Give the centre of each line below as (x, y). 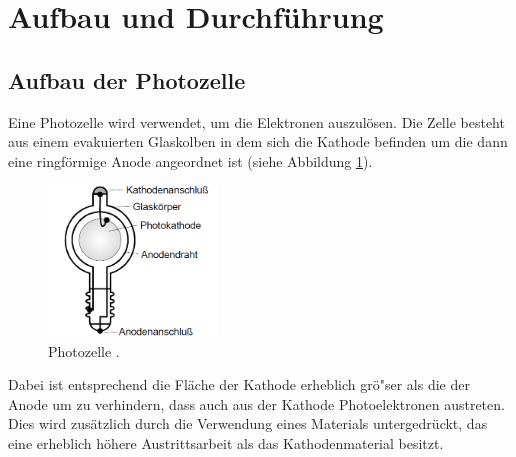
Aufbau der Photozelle (127, 79)
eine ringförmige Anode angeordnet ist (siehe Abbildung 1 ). (190, 160)
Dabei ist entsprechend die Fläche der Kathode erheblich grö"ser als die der (239, 384)
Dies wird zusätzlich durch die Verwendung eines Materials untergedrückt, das (248, 423)
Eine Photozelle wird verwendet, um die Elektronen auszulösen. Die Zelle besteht (256, 121)
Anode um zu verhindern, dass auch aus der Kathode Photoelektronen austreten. (256, 403)
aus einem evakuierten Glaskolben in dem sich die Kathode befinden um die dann (258, 141)
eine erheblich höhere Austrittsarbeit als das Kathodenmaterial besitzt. (226, 443)
